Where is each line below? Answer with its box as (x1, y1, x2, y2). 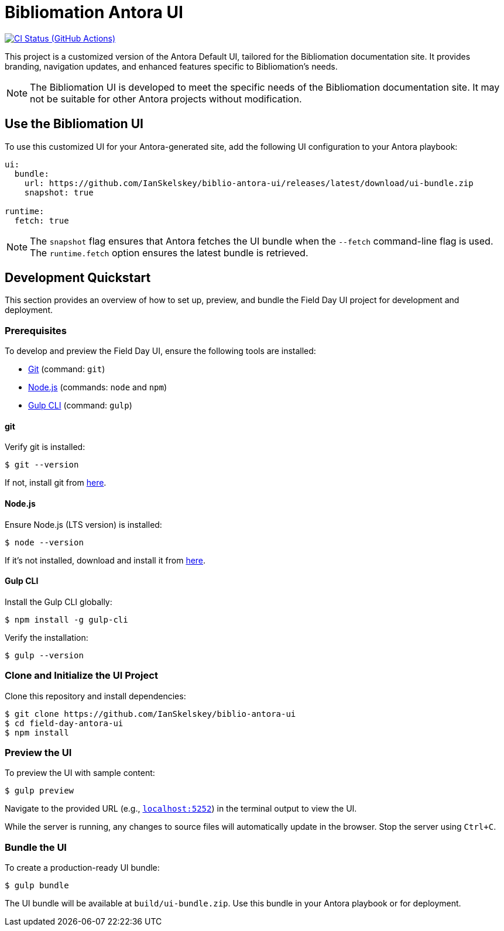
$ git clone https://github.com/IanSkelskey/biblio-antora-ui (5, 709, 296, 719)
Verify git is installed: (5, 442, 85, 452)
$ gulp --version (5, 650, 84, 660)
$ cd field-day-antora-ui (5, 718, 124, 728)
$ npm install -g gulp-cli (5, 614, 128, 624)
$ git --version (5, 460, 79, 470)
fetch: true (14, 215, 69, 225)
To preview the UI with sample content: (5, 768, 155, 778)
